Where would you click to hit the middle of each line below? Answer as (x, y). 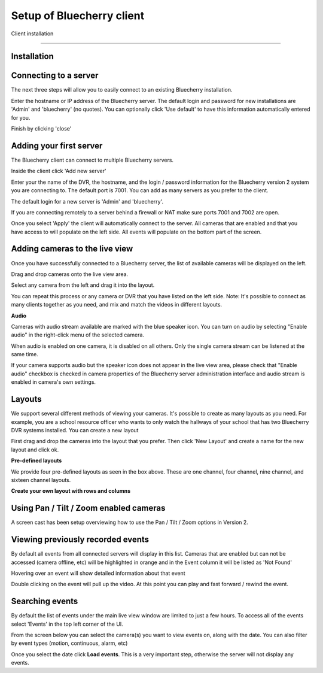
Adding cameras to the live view (72, 249)
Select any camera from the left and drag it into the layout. (83, 285)
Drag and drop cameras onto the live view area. (70, 274)
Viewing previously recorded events (80, 540)
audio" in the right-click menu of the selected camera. (78, 335)
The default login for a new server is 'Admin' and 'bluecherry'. (87, 201)
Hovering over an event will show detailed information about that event (98, 573)
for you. (21, 117)
